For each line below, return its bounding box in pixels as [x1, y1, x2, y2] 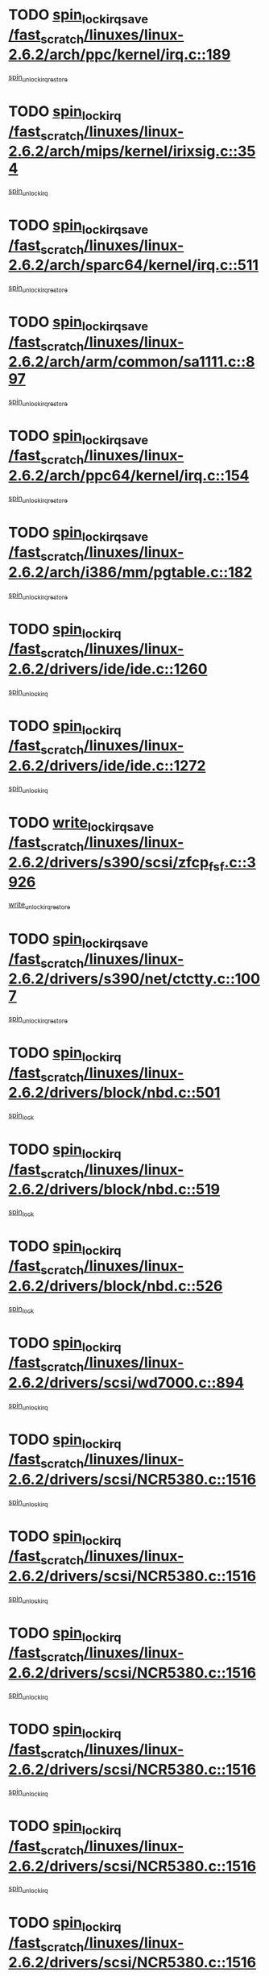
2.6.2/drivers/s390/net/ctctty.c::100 [8, 969, 260, 988]
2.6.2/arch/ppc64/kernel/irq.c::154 [8, 467, 250, 485]
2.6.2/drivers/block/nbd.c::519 [8, 1181, 220, 1198]
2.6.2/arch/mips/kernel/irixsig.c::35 [8, 143, 256, 160]
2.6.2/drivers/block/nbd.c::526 [8, 1277, 223, 1295]
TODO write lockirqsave [8, 813, 155, 835]
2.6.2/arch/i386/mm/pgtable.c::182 [8, 562, 253, 581]
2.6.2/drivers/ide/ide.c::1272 [8, 756, 206, 774]
